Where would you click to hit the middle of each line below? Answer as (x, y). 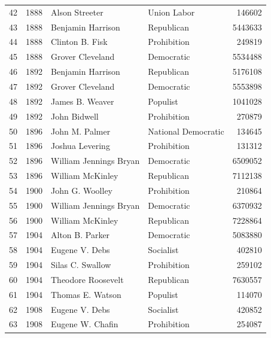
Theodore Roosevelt (87, 279)
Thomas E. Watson (86, 294)
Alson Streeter (77, 12)
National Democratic (186, 131)
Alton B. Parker (80, 235)
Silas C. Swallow (81, 265)
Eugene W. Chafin (85, 324)
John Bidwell (75, 116)
